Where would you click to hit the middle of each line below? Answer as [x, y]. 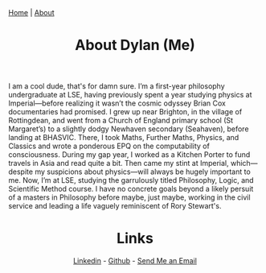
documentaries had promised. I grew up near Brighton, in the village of [125, 112]
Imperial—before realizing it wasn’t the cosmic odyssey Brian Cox [117, 103]
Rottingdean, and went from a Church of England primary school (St [121, 121]
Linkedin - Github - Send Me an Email [135, 261]
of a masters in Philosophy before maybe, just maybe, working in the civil [129, 197]
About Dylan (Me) [135, 45]
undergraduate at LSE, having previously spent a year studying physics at [130, 95]
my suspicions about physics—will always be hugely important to [143, 172]
